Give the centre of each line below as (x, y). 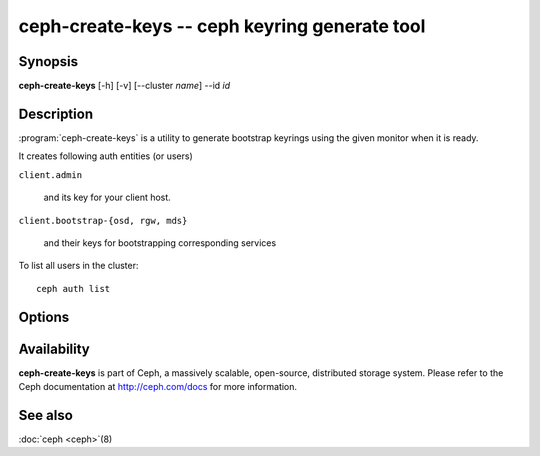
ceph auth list (73, 288)
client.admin (50, 174)
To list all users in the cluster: (78, 266)
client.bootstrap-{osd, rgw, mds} (103, 220)
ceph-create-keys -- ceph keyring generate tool (222, 26)
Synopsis (48, 61)
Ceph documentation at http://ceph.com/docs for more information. (158, 387)
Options (44, 316)
